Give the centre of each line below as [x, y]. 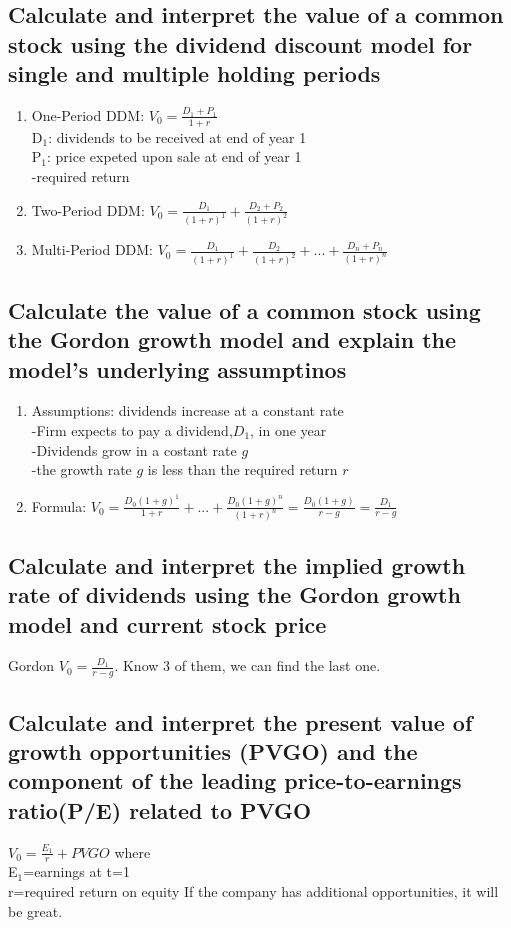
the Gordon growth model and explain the [232, 339]
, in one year [288, 429]
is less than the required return [242, 469]
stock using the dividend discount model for [240, 43]
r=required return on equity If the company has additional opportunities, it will [253, 891]
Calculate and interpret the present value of [240, 721]
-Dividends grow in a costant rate [134, 449]
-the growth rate [81, 469]
